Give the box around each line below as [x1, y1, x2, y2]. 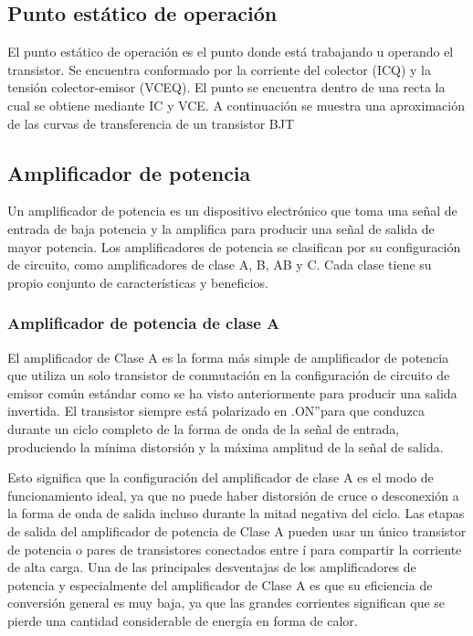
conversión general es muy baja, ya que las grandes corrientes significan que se [7, 593, 446, 612]
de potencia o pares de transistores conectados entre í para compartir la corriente [7, 539, 462, 558]
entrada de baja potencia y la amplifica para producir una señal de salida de [7, 218, 435, 238]
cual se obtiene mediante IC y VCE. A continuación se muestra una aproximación [7, 95, 465, 114]
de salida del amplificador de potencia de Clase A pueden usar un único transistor [7, 521, 467, 540]
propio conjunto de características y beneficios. [7, 272, 268, 291]
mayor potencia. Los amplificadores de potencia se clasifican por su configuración [7, 237, 461, 256]
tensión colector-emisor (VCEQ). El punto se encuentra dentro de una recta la [7, 78, 446, 97]
